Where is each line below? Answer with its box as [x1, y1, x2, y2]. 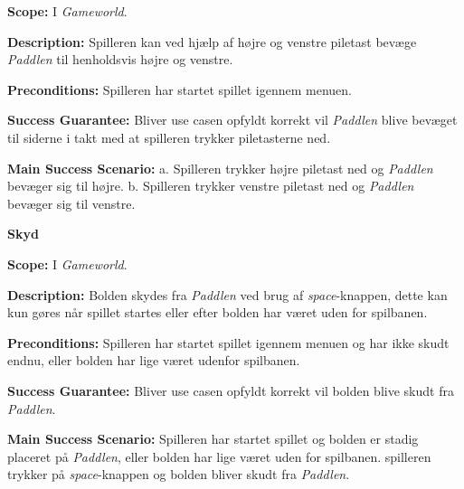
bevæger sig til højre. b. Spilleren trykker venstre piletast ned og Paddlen [7, 176, 414, 195]
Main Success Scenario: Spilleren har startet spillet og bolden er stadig [7, 429, 419, 448]
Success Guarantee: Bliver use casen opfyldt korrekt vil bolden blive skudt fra [7, 381, 454, 400]
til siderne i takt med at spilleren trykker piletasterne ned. [7, 127, 331, 146]
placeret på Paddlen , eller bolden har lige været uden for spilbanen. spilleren [7, 447, 431, 465]
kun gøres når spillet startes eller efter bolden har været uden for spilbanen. [7, 303, 428, 322]
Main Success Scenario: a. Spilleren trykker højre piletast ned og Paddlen [7, 158, 433, 177]
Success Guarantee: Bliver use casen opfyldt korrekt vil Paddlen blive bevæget [7, 110, 458, 129]
